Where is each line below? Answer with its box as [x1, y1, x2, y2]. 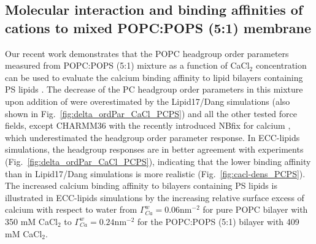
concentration [255, 59, 307, 72]
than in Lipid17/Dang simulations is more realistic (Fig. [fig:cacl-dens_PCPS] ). [5, 167, 306, 180]
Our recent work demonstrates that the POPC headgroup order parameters [5, 47, 289, 59]
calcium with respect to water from [5, 203, 137, 216]
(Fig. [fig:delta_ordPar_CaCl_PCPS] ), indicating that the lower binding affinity [5, 154, 311, 167]
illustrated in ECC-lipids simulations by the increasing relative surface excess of [5, 191, 304, 204]
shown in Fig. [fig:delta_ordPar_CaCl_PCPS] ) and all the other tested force [5, 107, 297, 120]
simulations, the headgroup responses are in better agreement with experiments [5, 143, 304, 156]
